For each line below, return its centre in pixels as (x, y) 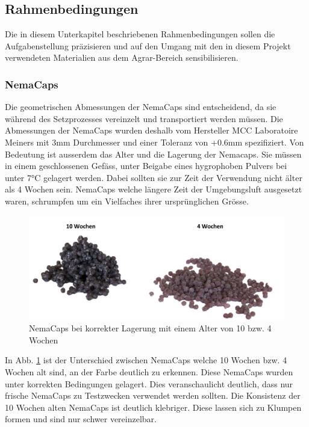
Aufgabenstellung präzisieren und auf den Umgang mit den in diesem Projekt (148, 45)
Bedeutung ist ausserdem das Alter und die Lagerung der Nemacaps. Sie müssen (153, 154)
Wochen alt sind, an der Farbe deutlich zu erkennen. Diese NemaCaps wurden (149, 372)
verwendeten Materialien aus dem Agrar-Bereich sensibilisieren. (122, 57)
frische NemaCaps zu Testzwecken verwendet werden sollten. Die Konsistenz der (153, 395)
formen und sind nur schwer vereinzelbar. (81, 419)
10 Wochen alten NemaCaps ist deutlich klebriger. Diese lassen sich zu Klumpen (153, 407)
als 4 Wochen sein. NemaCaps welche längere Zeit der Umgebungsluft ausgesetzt (154, 189)
